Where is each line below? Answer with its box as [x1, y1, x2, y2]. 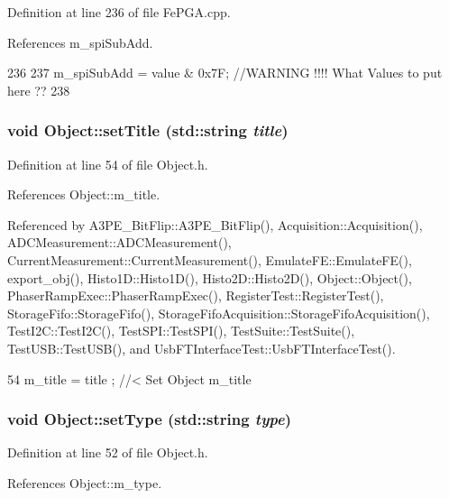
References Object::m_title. [7, 185, 160, 204]
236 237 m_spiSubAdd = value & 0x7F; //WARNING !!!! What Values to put [7, 63, 443, 82]
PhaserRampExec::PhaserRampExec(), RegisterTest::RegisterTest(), [7, 286, 384, 305]
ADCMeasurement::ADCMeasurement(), [7, 233, 232, 252]
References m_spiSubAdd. [7, 32, 153, 51]
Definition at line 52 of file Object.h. [7, 443, 208, 462]
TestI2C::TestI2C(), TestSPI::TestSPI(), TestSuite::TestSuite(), [7, 321, 355, 340]
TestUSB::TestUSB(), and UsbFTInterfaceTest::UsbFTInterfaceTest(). [7, 338, 396, 357]
